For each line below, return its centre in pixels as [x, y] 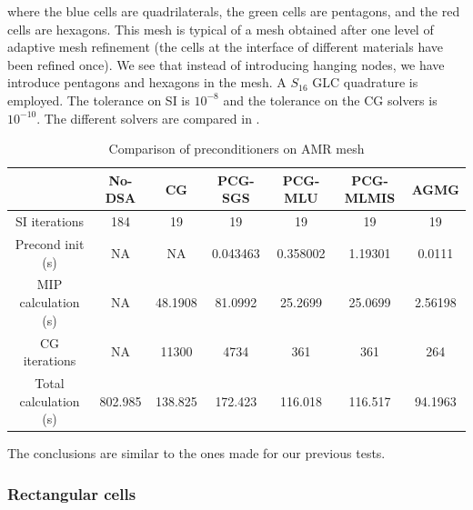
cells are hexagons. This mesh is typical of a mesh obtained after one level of [221, 29]
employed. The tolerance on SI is [99, 100]
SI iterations [50, 221]
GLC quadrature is [365, 82]
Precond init [50, 244]
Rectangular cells [72, 493]
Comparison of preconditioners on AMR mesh [236, 149]
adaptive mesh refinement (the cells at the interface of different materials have [226, 47]
